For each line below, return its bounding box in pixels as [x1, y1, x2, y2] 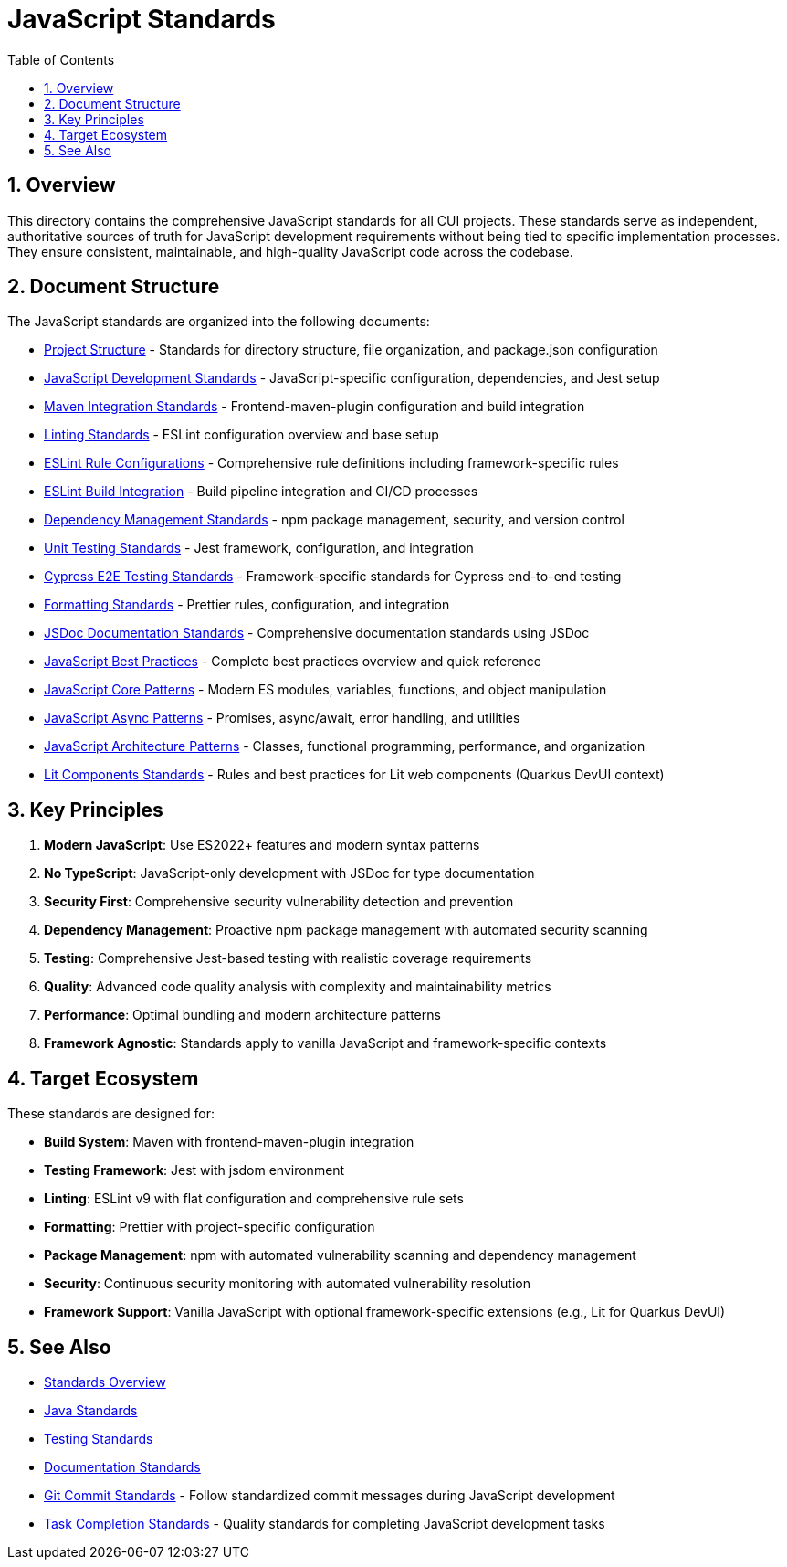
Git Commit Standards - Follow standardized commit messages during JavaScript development [44, 1487, 615, 1503]
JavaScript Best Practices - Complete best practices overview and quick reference [44, 653, 541, 670]
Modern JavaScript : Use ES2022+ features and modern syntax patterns [44, 837, 480, 853]
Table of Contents [7, 51, 115, 68]
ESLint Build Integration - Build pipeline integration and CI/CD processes [44, 483, 478, 500]
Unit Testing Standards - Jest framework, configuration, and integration [44, 540, 474, 556]
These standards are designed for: [7, 1106, 215, 1122]
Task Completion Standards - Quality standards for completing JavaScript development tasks [44, 1515, 605, 1531]
